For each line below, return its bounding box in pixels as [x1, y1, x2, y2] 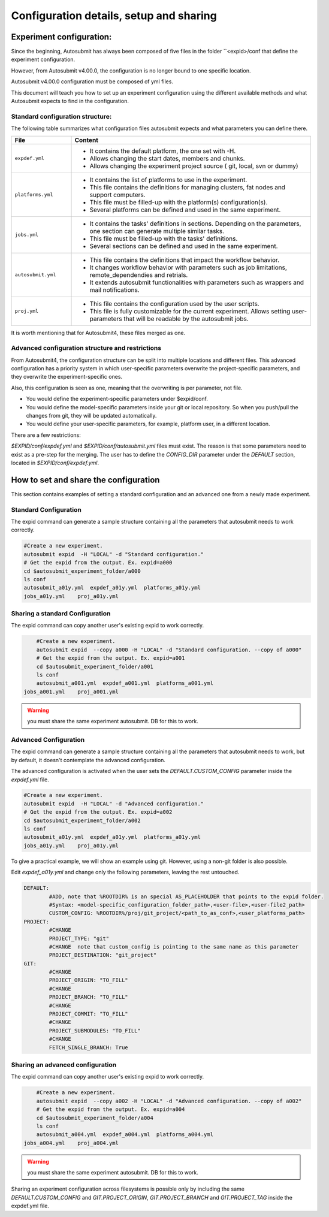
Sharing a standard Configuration [11, 609, 111, 618]
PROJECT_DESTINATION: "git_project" [49, 952, 157, 959]
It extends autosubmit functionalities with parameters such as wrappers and [89, 278, 304, 286]
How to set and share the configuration [11, 475, 160, 485]
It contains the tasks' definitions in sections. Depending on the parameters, [89, 219, 301, 228]
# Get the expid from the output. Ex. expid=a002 [23, 809, 173, 816]
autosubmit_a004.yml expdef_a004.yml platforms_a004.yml [36, 1131, 214, 1138]
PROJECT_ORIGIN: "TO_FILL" [49, 977, 128, 984]
